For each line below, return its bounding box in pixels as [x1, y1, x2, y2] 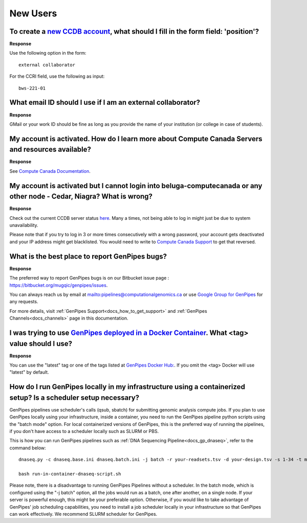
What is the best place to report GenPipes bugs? [9, 252, 167, 261]
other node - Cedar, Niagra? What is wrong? [9, 192, 153, 201]
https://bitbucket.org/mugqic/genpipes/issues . [9, 282, 108, 288]
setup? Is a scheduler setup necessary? [9, 393, 140, 402]
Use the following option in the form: [9, 50, 86, 56]
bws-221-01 [18, 85, 46, 91]
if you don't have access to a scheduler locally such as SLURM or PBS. [9, 428, 159, 435]
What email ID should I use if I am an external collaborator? [9, 98, 201, 107]
